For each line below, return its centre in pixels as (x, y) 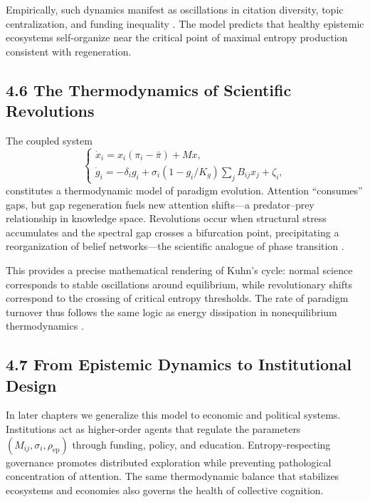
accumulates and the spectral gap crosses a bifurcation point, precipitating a (173, 232)
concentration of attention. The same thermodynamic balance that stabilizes (173, 476)
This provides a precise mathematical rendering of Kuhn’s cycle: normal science (179, 270)
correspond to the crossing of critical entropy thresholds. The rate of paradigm (177, 298)
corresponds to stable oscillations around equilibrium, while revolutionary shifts (179, 284)
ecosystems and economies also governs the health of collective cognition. (165, 490)
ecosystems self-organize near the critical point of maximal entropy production (177, 37)
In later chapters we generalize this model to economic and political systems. (173, 415)
